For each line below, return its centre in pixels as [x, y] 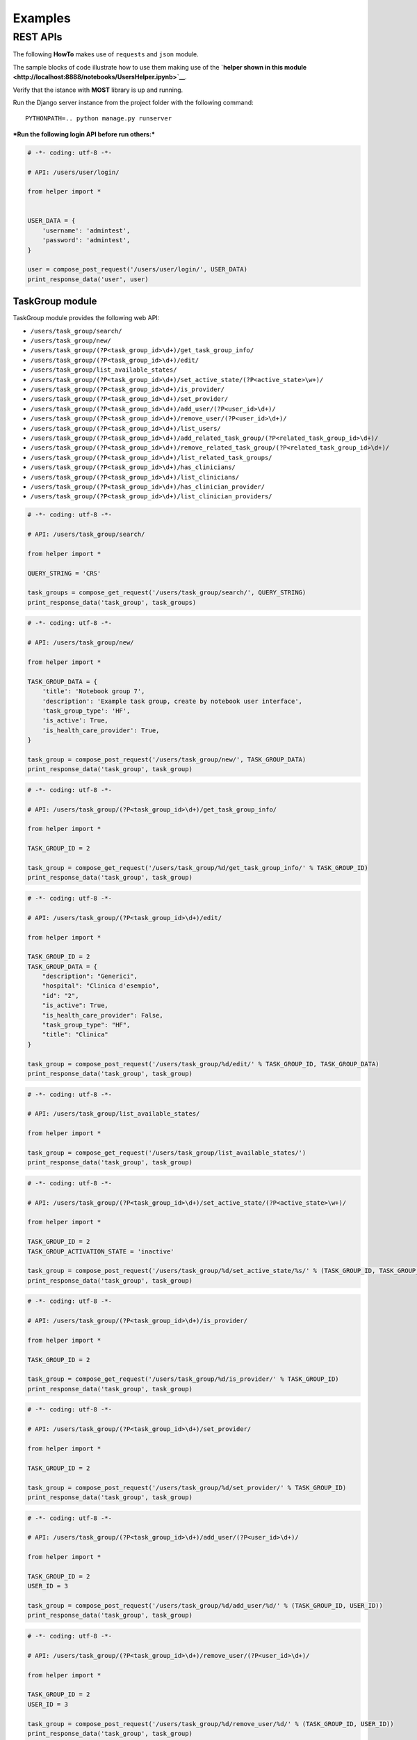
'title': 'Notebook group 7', [93, 691]
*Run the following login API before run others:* [84, 134]
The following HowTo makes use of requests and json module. [106, 54]
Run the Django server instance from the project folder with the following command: [133, 102]
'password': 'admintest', [86, 240]
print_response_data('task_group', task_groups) [112, 602]
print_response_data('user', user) [88, 279]
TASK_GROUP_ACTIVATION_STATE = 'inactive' [101, 1251]
